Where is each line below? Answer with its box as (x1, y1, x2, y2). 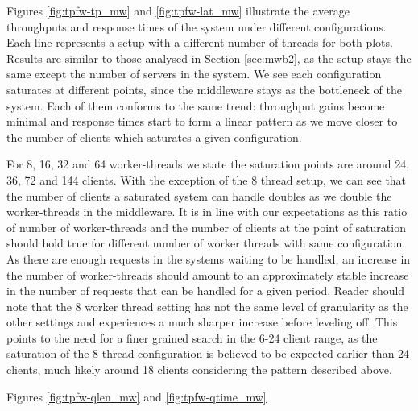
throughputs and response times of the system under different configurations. (6, 18, 387, 35)
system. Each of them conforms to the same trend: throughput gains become (6, 97, 385, 114)
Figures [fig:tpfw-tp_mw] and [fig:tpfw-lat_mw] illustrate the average (6, 2, 350, 19)
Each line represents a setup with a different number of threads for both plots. (6, 34, 393, 51)
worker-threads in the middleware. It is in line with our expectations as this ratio (6, 203, 408, 220)
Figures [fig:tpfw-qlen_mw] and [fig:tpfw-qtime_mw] (6, 388, 267, 405)
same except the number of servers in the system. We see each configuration (6, 65, 382, 82)
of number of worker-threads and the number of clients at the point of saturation (6, 218, 406, 235)
